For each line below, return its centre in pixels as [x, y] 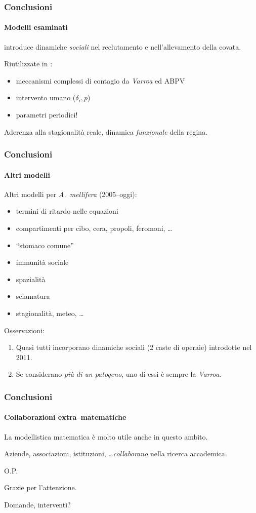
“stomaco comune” [45, 245]
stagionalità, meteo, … [50, 313]
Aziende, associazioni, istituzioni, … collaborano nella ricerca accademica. [116, 453]
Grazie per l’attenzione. [40, 487]
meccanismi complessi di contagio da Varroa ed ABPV [100, 80]
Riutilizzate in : [28, 64]
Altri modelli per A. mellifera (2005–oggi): [71, 194]
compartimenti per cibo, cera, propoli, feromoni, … [94, 228]
